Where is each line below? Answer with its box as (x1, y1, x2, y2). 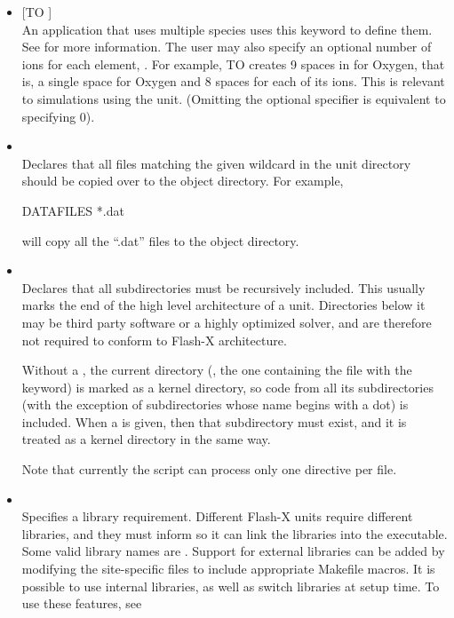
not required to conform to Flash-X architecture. (21, 330, 287, 349)
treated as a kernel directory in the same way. (21, 430, 271, 448)
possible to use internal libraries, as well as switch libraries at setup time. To (21, 576, 440, 595)
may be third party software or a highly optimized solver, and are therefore (21, 313, 432, 331)
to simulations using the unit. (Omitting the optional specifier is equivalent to (21, 89, 446, 107)
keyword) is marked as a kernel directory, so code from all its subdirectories (21, 377, 434, 396)
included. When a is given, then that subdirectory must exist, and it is (21, 412, 407, 431)
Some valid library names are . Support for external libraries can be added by (21, 542, 445, 560)
